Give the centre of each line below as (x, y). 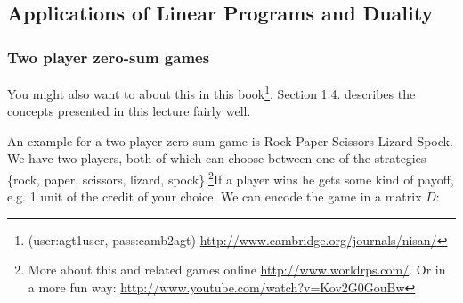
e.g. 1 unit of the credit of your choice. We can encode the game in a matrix (215, 197)
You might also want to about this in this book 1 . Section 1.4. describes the (211, 92)
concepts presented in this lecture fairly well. (129, 111)
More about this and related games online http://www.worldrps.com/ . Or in (237, 270)
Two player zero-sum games (109, 57)
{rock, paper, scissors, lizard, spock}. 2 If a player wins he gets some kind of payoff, (231, 178)
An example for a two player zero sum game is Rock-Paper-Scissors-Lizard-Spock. (230, 140)
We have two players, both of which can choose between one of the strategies (217, 158)
